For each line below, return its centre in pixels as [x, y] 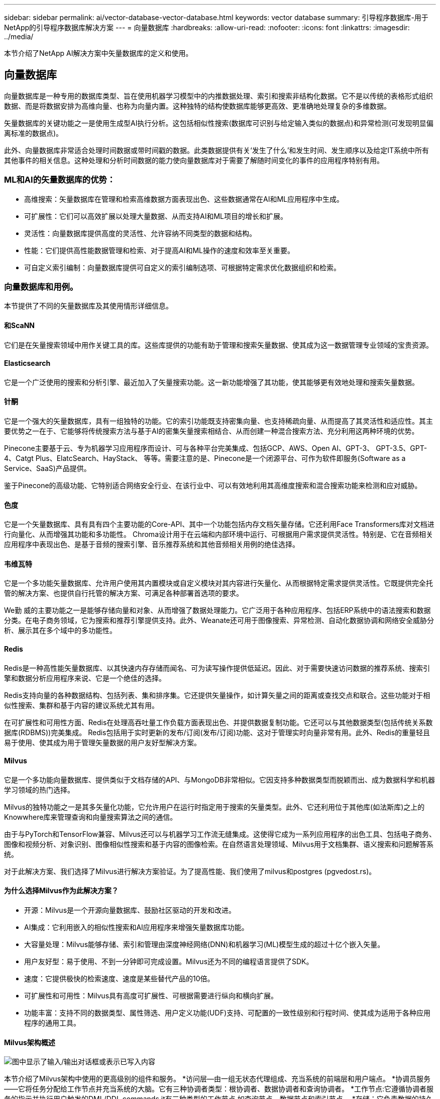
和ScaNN [20, 325]
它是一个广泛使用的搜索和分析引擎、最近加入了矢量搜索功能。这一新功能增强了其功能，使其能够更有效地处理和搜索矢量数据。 [211, 382]
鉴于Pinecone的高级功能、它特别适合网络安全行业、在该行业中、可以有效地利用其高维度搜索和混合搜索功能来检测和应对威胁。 [213, 485]
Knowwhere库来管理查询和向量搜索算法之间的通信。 [91, 817]
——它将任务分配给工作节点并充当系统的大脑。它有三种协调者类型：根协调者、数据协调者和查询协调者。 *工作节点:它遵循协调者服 [219, 1089]
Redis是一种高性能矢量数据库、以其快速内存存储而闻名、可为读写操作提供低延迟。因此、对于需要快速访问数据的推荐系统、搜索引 [217, 668]
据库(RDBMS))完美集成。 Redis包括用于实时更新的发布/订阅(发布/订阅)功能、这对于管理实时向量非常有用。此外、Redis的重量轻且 [217, 732]
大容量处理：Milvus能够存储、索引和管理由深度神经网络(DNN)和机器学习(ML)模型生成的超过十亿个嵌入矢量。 [204, 945]
